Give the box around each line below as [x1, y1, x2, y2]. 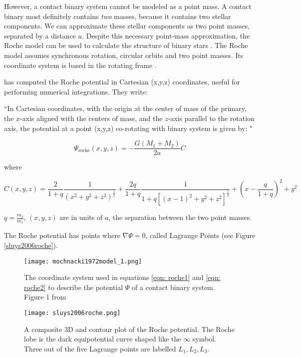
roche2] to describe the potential [24, 281, 123, 292]
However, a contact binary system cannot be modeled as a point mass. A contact [4, 1, 252, 11]
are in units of [59, 212, 103, 222]
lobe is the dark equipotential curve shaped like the [24, 333, 181, 344]
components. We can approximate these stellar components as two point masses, [4, 20, 250, 31]
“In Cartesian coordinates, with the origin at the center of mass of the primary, [4, 103, 247, 113]
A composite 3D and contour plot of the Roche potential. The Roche [24, 323, 235, 334]
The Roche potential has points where [4, 230, 120, 240]
